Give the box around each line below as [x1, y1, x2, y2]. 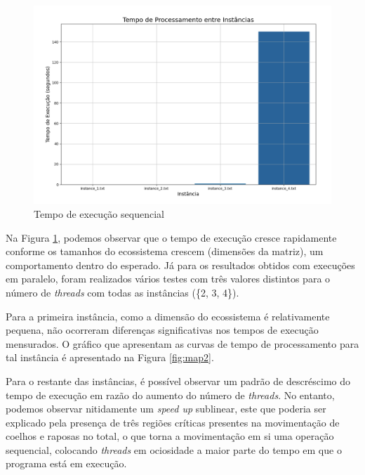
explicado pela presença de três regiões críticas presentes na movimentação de [6, 415, 340, 429]
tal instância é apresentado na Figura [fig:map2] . [6, 350, 214, 365]
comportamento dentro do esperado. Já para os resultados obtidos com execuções [6, 257, 355, 272]
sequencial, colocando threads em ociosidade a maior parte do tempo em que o [6, 442, 342, 457]
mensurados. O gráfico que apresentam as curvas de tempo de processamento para [6, 336, 359, 351]
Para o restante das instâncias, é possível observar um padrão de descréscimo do [6, 373, 351, 388]
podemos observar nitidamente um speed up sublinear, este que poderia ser [6, 401, 326, 416]
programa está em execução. [6, 456, 127, 471]
